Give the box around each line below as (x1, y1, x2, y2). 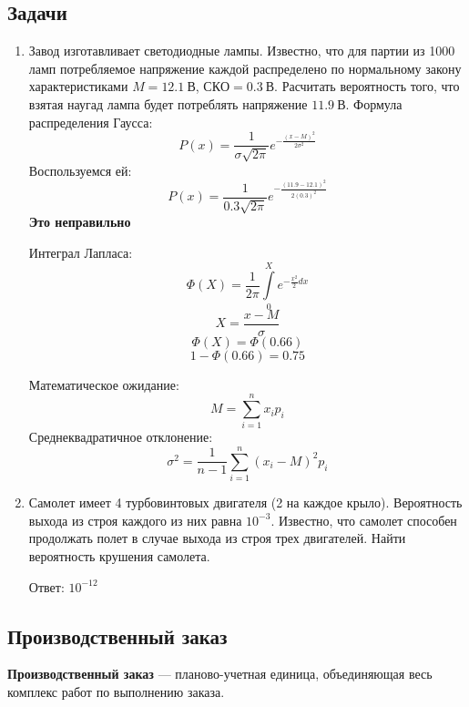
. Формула (345, 94, 403, 113)
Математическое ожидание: (28, 374, 179, 394)
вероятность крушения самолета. (28, 546, 210, 565)
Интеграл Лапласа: (28, 242, 133, 261)
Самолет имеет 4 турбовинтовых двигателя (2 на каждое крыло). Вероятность (28, 493, 463, 512)
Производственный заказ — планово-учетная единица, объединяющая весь (7, 664, 433, 683)
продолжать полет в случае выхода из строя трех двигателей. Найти (28, 528, 406, 548)
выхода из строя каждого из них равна (28, 510, 242, 529)
